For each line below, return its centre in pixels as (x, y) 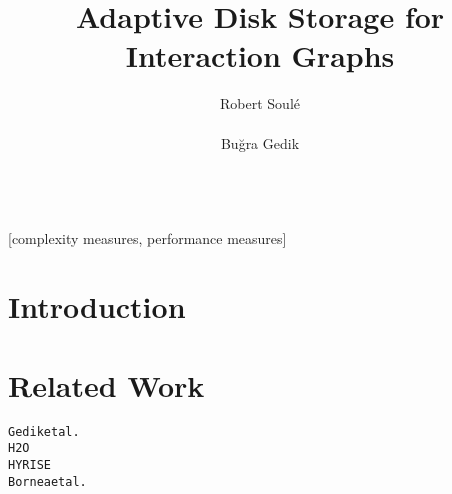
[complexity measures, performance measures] (147, 237)
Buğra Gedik (260, 142)
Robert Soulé (260, 103)
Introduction (97, 306)
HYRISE (29, 465)
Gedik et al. (44, 431)
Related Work (106, 384)
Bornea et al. (47, 481)
